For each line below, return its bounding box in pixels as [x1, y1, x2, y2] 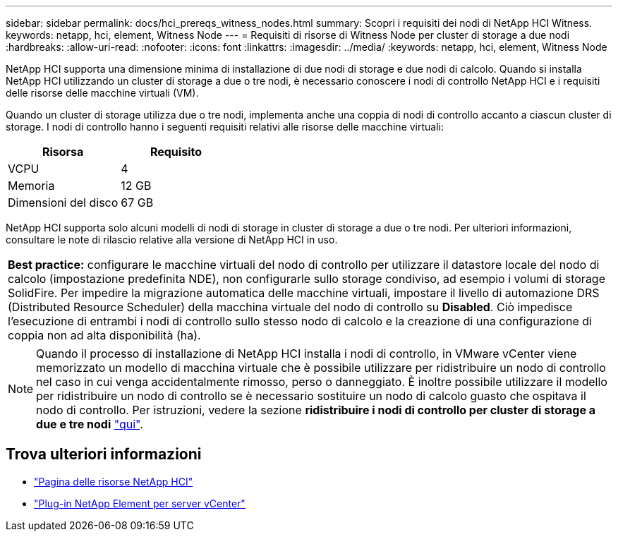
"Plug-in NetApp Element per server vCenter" [34, 497, 246, 509]
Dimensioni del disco [8, 195, 119, 210]
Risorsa [42, 145, 84, 159]
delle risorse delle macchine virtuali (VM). [6, 87, 199, 99]
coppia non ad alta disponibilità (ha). [8, 328, 201, 342]
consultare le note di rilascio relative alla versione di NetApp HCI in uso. [6, 234, 338, 246]
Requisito [150, 145, 202, 159]
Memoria [8, 179, 55, 193]
